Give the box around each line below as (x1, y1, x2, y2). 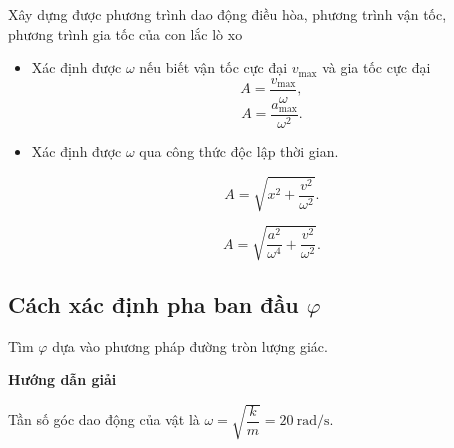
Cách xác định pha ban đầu (8, 288, 299, 319)
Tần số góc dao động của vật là (8, 409, 200, 430)
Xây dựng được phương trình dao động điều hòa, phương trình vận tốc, (8, 4, 447, 24)
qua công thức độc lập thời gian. (139, 140, 339, 161)
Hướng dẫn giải (8, 369, 117, 390)
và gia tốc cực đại (322, 57, 431, 78)
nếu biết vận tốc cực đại (139, 57, 288, 78)
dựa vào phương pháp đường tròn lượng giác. (52, 335, 328, 356)
